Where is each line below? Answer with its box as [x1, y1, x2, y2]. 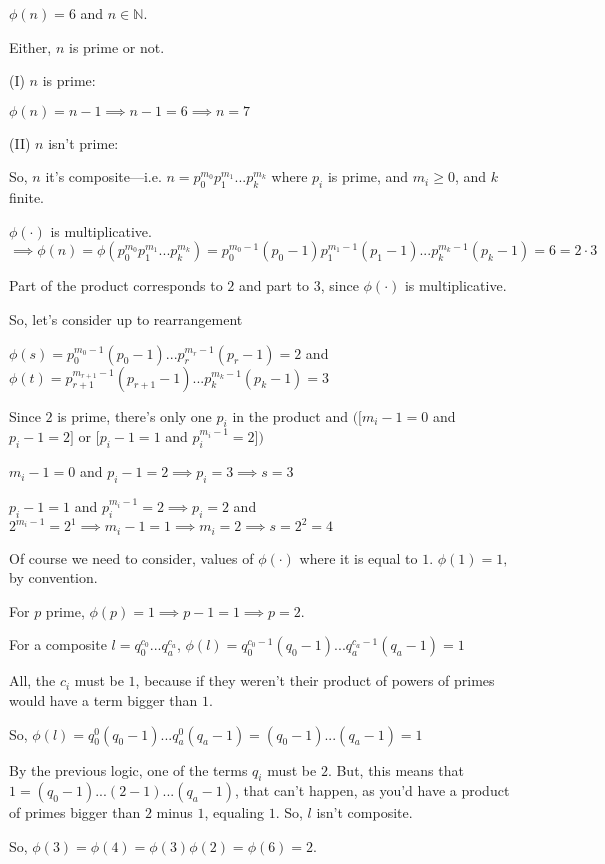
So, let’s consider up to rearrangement [9, 308, 243, 329]
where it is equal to [299, 547, 418, 568]
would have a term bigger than [9, 690, 198, 711]
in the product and [232, 405, 348, 426]
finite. [9, 187, 45, 208]
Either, [9, 36, 52, 57]
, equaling [204, 802, 264, 823]
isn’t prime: [48, 132, 119, 153]
